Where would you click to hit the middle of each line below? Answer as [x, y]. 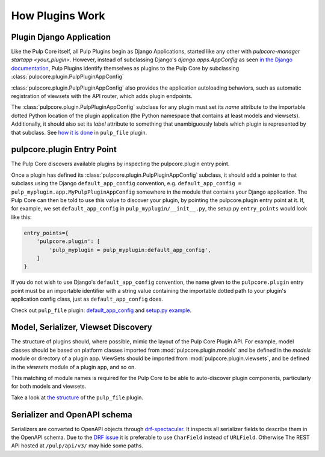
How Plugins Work [58, 16]
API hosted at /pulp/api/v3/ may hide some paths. [77, 446]
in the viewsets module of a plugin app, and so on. [74, 367]
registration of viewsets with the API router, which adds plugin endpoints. [102, 96]
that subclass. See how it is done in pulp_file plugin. [79, 132]
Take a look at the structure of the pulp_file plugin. [77, 397]
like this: [21, 217]
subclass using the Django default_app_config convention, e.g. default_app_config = [126, 183]
